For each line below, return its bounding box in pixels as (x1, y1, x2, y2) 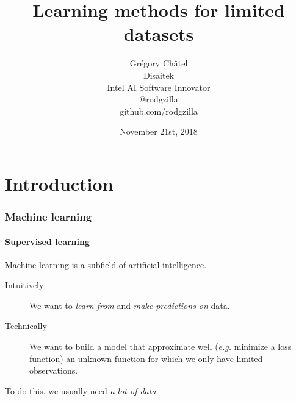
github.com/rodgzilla (120, 104, 198, 117)
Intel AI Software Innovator (107, 80, 211, 93)
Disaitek (143, 68, 175, 81)
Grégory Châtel (129, 57, 188, 69)
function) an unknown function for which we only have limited (29, 352, 263, 364)
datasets (123, 21, 194, 46)
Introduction (5, 171, 114, 196)
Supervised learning (5, 235, 90, 247)
